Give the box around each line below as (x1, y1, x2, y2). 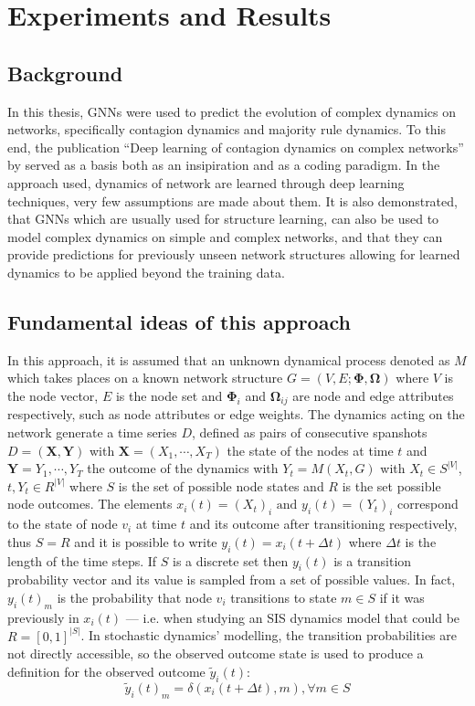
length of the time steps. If (7, 551, 157, 570)
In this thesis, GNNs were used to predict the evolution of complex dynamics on (7, 101, 456, 121)
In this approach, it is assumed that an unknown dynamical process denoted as (7, 350, 450, 369)
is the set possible (342, 476, 441, 495)
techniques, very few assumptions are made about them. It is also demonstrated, (7, 191, 458, 210)
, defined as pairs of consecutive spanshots (191, 422, 427, 441)
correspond (397, 494, 459, 513)
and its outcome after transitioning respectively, (189, 514, 458, 533)
